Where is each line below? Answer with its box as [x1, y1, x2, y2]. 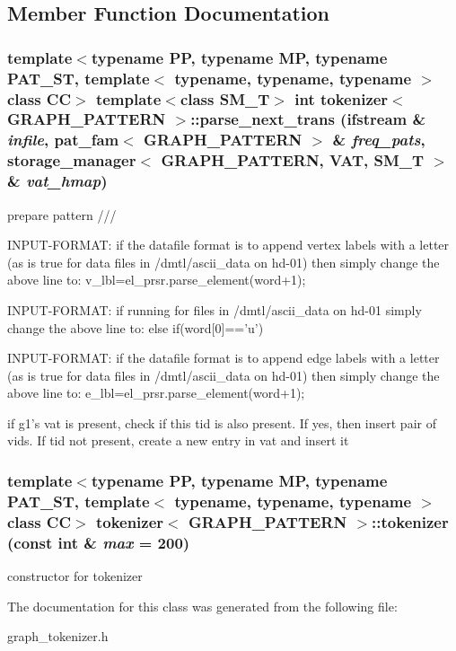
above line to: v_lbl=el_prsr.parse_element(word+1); [7, 270, 306, 289]
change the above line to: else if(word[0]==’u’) [7, 318, 264, 337]
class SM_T [180, 87, 270, 110]
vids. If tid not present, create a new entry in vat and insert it [7, 431, 349, 450]
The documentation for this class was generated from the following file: [7, 596, 398, 615]
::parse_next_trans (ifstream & [190, 108, 426, 130]
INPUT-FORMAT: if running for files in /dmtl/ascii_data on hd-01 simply [7, 300, 422, 319]
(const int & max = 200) [7, 531, 190, 553]
